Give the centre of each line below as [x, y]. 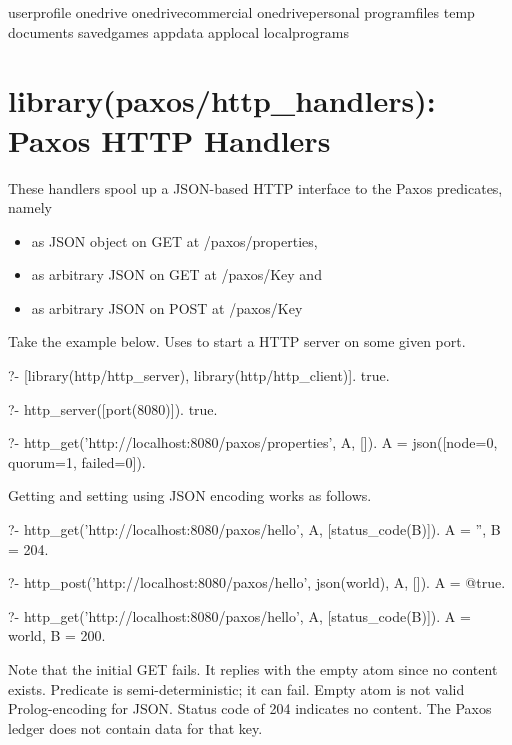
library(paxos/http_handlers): [222, 100]
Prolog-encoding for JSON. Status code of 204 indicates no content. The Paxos [250, 708]
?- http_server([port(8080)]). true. [113, 408]
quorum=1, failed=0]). [77, 461]
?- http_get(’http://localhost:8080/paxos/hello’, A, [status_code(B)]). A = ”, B [254, 529]
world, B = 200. [57, 635]
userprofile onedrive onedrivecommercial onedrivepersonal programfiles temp [241, 12]
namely [30, 207]
